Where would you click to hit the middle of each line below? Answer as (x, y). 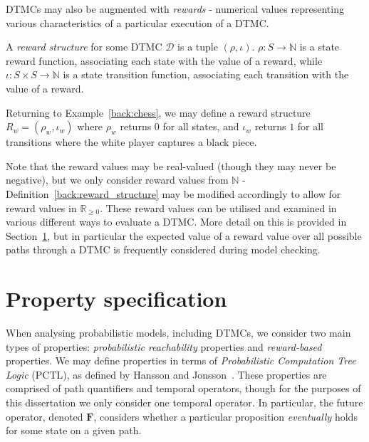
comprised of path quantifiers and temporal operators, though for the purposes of (183, 388)
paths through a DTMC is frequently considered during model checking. (163, 249)
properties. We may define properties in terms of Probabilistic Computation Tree (181, 361)
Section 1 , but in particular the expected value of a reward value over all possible (184, 235)
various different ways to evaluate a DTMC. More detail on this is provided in (176, 222)
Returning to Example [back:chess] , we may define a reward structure (158, 112)
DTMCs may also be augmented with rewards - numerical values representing (175, 9)
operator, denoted (45, 416)
